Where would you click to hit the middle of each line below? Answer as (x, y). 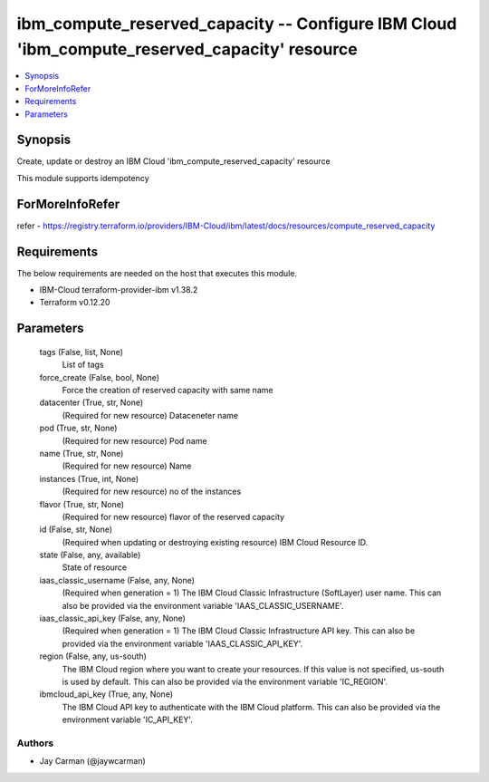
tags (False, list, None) (81, 352)
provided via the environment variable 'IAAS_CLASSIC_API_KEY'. (182, 643)
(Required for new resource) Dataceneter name (150, 415)
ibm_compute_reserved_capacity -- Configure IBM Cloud (237, 24)
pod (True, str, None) (78, 428)
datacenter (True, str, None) (91, 402)
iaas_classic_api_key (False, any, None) (112, 618)
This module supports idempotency (83, 178)
